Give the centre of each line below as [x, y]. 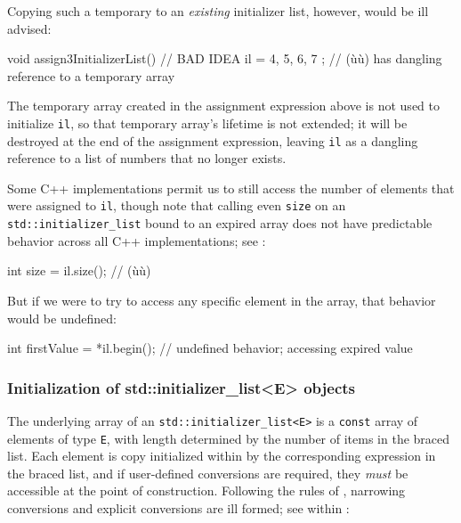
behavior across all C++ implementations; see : [137, 240]
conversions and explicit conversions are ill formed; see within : [178, 508]
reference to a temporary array [91, 75]
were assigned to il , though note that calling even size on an [177, 205]
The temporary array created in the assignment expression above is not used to [223, 106]
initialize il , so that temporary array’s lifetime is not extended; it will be [207, 123]
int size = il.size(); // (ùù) [79, 270]
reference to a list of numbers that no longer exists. [147, 158]
